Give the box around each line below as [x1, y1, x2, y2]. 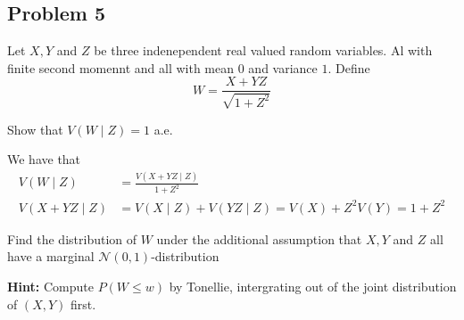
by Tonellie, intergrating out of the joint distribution [169, 276, 457, 295]
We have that [7, 150, 81, 168]
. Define [327, 58, 370, 77]
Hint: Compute [7, 276, 94, 295]
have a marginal [7, 247, 95, 266]
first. [70, 294, 96, 313]
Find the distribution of [7, 229, 137, 248]
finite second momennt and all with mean [7, 58, 235, 77]
